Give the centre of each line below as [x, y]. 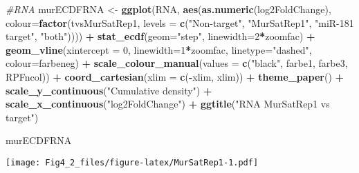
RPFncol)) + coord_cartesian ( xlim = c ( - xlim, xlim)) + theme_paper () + [175, 76]
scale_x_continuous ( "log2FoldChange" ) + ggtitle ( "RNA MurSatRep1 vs [168, 104]
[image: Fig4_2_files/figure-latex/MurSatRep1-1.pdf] [132, 162]
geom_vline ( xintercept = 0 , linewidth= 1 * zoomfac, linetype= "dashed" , [159, 49]
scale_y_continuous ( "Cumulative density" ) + [109, 90]
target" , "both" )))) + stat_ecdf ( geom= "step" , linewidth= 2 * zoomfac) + [160, 36]
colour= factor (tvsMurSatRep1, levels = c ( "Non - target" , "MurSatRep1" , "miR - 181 [180, 22]
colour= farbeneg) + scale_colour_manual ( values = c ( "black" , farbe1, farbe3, [177, 63]
